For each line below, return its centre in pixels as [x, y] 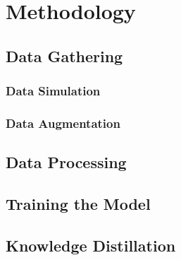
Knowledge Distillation [91, 245]
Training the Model [78, 204]
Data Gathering [64, 55]
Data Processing [66, 162]
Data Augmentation [63, 123]
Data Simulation [53, 91]
